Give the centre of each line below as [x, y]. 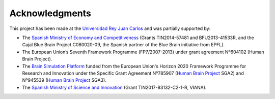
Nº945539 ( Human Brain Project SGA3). [64, 80]
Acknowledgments [50, 13]
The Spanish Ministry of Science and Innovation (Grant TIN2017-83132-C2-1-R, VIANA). [114, 87]
